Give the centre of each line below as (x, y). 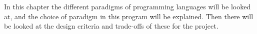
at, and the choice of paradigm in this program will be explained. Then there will (129, 16)
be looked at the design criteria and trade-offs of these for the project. (111, 26)
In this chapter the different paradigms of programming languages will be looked (127, 6)
